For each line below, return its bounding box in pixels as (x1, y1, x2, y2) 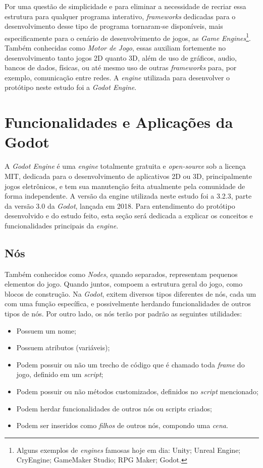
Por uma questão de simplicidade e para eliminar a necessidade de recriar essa (5, 1, 246, 11)
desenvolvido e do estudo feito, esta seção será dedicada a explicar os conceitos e (5, 210, 253, 221)
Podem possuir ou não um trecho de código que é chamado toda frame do (16, 359, 245, 369)
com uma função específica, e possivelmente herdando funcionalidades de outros (5, 298, 251, 309)
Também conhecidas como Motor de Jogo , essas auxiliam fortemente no (5, 42, 226, 53)
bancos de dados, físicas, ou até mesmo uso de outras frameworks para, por (5, 62, 237, 73)
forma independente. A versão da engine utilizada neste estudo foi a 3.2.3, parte (5, 191, 252, 201)
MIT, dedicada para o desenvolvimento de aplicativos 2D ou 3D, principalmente (5, 170, 252, 181)
